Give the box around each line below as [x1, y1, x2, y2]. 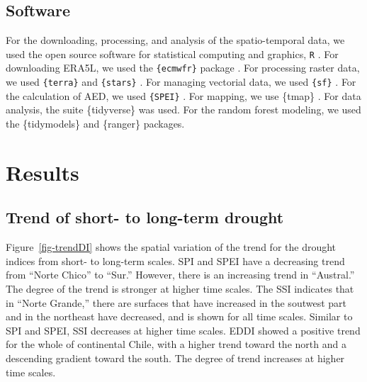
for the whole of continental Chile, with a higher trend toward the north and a [6, 337, 346, 352]
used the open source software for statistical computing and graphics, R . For [6, 46, 339, 61]
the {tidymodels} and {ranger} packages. [6, 116, 185, 131]
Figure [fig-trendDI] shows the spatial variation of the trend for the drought [6, 240, 337, 254]
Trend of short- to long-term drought [6, 206, 284, 228]
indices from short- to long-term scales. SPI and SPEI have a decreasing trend [6, 253, 345, 268]
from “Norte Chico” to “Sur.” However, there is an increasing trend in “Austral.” [6, 267, 355, 282]
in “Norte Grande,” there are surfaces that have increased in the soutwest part [6, 295, 346, 310]
